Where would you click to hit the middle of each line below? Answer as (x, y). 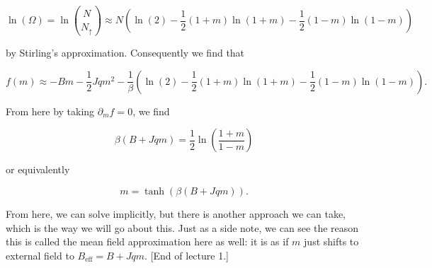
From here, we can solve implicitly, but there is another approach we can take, (176, 213)
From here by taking (50, 111)
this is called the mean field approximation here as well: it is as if (147, 241)
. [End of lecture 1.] (187, 255)
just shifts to (331, 241)
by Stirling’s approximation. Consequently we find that (125, 53)
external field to (40, 255)
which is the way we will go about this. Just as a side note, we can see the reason (182, 227)
